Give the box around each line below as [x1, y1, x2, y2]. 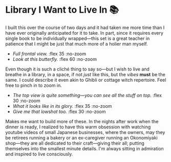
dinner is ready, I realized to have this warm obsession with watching [5, 124, 151, 130]
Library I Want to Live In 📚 [5, 4, 119, 16]
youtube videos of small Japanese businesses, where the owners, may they [5, 129, 165, 135]
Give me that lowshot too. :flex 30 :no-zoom [12, 108, 106, 114]
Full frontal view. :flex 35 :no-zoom [12, 51, 87, 57]
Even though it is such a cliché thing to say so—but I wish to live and [5, 66, 150, 72]
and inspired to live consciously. [5, 151, 73, 157]
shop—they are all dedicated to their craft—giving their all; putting [5, 140, 145, 146]
